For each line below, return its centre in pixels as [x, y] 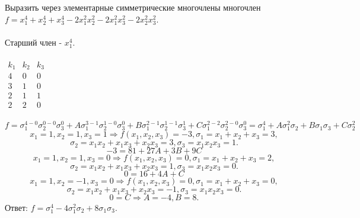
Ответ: [16, 207]
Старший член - [34, 42]
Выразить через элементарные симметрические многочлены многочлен [133, 7]
